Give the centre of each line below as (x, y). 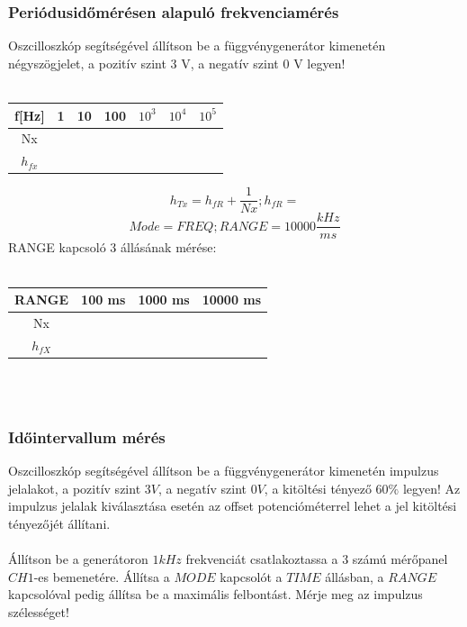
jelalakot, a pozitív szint (75, 488)
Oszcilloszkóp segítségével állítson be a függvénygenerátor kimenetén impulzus (224, 471)
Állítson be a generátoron (78, 559)
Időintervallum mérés (87, 436)
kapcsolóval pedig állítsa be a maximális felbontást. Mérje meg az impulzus (216, 594)
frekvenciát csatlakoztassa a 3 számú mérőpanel (317, 559)
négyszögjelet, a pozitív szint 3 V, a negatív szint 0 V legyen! (177, 63)
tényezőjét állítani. (59, 524)
